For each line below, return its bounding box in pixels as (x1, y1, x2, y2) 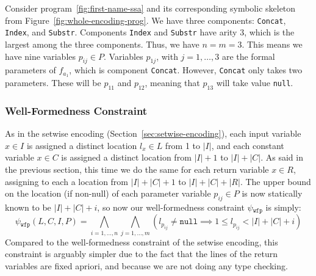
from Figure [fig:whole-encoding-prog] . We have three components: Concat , (5, 13, 286, 26)
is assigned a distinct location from (61, 151, 192, 164)
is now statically (242, 187, 303, 200)
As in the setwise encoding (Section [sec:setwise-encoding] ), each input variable (5, 127, 301, 140)
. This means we (242, 37, 303, 50)
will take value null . (216, 76, 293, 89)
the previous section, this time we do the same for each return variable (5, 162, 269, 175)
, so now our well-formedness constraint (97, 200, 245, 213)
